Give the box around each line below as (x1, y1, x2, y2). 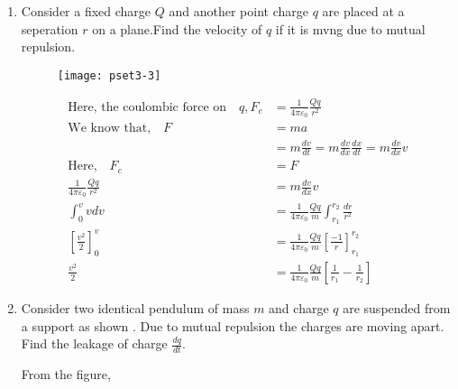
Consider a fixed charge (21, 2, 151, 20)
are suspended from (343, 298, 451, 317)
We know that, (68, 122, 151, 135)
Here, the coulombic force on (68, 100, 227, 114)
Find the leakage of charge (21, 334, 168, 353)
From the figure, (21, 365, 111, 383)
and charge (269, 298, 329, 317)
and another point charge (169, 2, 308, 20)
